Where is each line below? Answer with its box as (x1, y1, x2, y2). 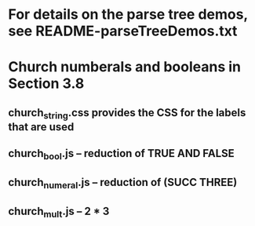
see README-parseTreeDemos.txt (8, 22, 238, 40)
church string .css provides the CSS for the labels (8, 106, 246, 121)
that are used (8, 120, 75, 133)
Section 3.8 (8, 75, 85, 93)
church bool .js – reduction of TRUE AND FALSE (8, 147, 235, 162)
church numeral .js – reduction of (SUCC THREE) (8, 175, 238, 191)
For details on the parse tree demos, (8, 5, 249, 24)
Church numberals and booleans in (8, 58, 242, 76)
